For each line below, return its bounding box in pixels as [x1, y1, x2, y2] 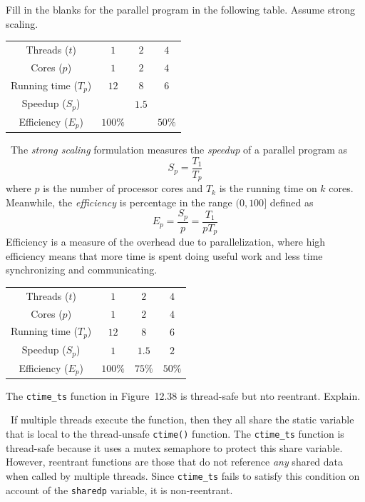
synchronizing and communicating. [6, 262, 158, 277]
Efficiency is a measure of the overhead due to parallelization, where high [6, 234, 326, 249]
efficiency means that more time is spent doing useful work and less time [6, 248, 323, 263]
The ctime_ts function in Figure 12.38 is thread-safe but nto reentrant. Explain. [6, 388, 361, 403]
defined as [269, 194, 314, 209]
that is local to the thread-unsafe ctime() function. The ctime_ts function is [6, 426, 344, 441]
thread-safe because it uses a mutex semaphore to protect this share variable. [6, 440, 343, 455]
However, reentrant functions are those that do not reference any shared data [6, 454, 344, 469]
